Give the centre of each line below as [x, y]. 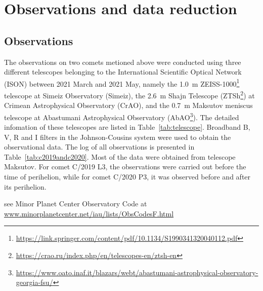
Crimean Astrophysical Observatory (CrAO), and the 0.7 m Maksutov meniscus [128, 105]
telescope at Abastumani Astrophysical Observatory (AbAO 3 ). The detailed [122, 116]
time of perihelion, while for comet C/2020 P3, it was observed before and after [127, 177]
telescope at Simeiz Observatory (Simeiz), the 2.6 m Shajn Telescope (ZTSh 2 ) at [129, 95]
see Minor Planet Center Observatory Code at [76, 204]
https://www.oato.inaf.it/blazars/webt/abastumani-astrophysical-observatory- [137, 272]
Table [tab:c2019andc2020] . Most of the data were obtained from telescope [120, 156]
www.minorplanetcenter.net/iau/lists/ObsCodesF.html [89, 213]
